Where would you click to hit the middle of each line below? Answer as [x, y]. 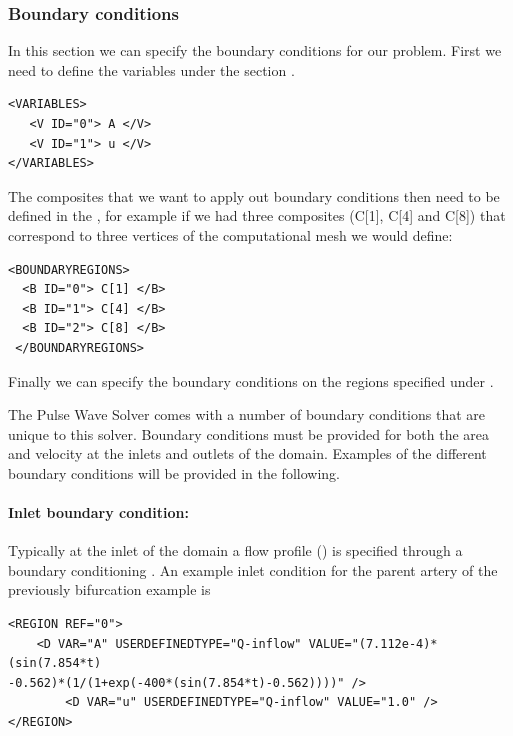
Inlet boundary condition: [98, 512]
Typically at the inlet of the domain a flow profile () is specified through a [235, 550]
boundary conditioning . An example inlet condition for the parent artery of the [253, 569]
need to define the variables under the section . [151, 69]
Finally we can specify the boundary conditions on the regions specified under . [251, 380]
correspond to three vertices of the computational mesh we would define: [230, 234]
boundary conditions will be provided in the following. [174, 472]
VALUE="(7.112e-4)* [373, 643]
